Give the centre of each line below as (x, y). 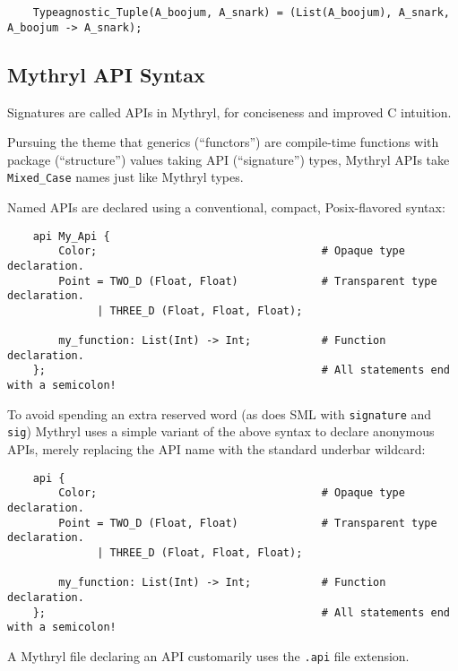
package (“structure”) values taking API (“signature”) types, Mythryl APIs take (229, 159)
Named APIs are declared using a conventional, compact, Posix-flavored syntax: (226, 206)
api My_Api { (71, 236)
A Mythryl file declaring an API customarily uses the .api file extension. (208, 655)
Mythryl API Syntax (106, 74)
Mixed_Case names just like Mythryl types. (125, 177)
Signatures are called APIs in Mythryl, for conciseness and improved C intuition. (229, 112)
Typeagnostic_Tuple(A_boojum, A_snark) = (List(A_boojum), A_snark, (241, 13)
